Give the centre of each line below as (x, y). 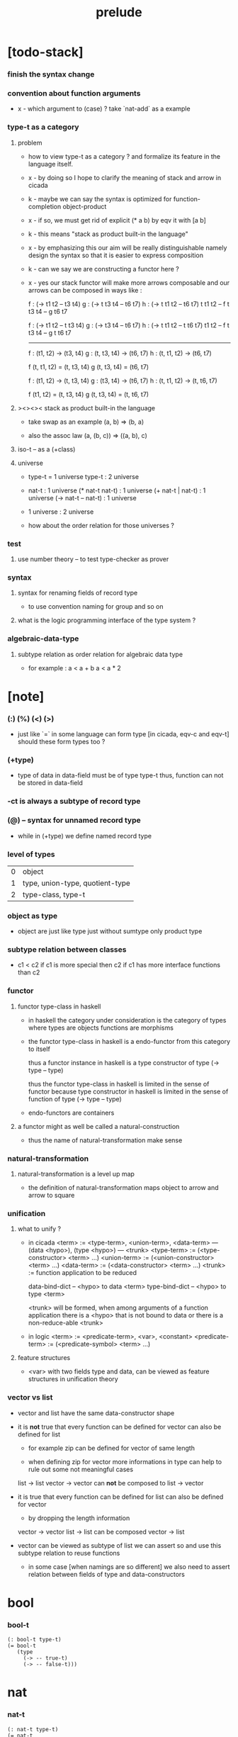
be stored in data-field (50, 783)
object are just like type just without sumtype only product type (110, 931)
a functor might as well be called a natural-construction (98, 1126)
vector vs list (30, 1398)
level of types (31, 854)
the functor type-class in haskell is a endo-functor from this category (129, 1041)
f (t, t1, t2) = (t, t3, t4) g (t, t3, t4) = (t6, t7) (89, 366)
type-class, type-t (54, 894)
